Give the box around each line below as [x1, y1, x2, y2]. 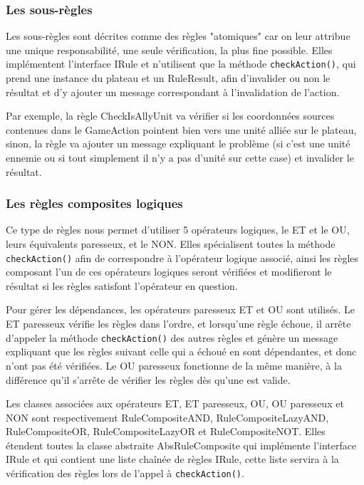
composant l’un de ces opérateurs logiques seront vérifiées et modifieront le [6, 264, 332, 279]
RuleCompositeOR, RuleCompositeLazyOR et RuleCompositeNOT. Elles [6, 424, 326, 439]
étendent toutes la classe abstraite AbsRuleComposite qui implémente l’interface [6, 437, 357, 452]
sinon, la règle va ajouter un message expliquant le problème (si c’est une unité [6, 136, 350, 151]
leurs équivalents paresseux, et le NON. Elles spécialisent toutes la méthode [6, 236, 336, 251]
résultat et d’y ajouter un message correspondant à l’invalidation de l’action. [6, 84, 340, 99]
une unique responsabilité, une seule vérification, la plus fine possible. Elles [6, 42, 333, 57]
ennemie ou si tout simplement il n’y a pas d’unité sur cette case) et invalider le [6, 150, 354, 165]
